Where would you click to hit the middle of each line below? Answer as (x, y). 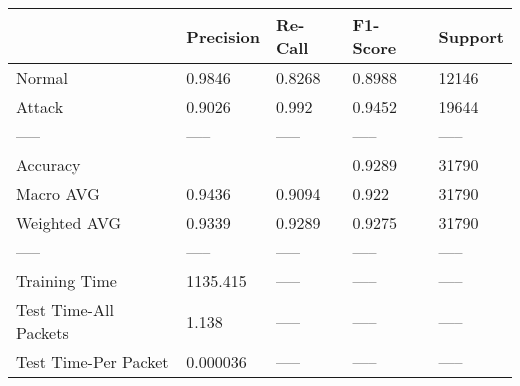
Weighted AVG (69, 222)
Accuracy (48, 164)
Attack (40, 106)
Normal (42, 77)
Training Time (66, 280)
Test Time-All (65, 309)
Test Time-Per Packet (92, 361)
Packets (42, 332)
